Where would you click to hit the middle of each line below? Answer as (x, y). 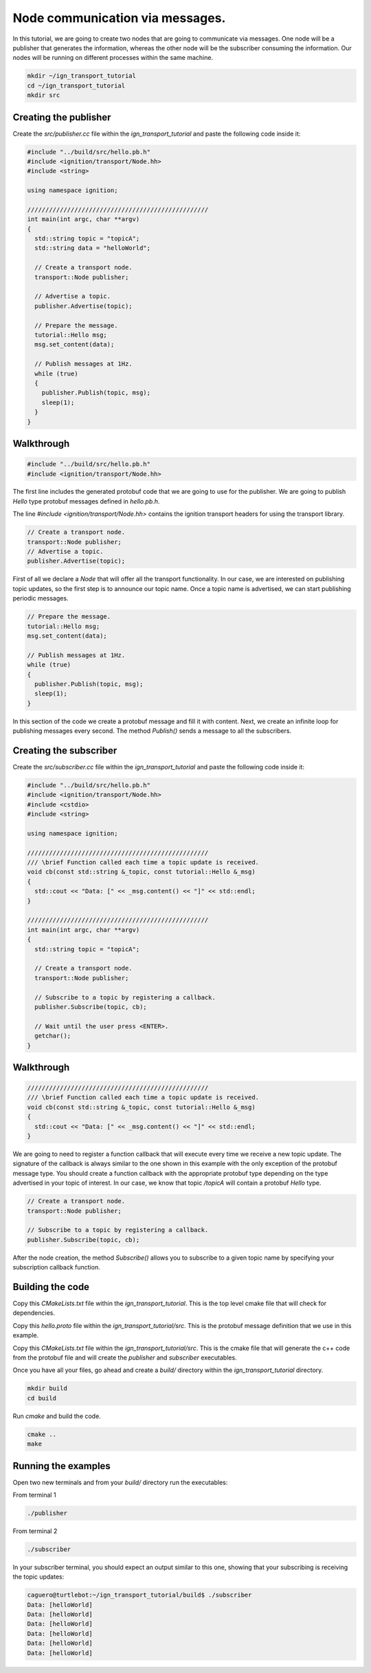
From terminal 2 (35, 1531)
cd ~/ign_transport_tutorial (76, 85)
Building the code (51, 1287)
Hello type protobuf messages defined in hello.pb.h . (86, 501)
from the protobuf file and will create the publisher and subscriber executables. (125, 1358)
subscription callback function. (56, 1267)
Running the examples (62, 1466)
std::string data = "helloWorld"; (93, 248)
